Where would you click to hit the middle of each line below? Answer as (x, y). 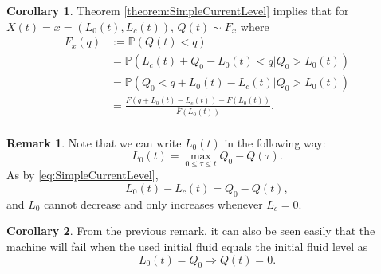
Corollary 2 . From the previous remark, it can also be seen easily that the (191, 231)
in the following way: (275, 142)
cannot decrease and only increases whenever (153, 204)
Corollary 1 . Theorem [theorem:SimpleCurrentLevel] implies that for (178, 10)
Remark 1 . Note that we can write (94, 142)
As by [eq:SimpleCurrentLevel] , (82, 175)
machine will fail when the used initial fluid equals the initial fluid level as (187, 246)
